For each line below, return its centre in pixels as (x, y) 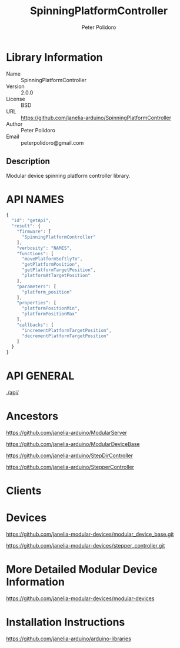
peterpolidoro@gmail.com (52, 142)
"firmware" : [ (34, 232)
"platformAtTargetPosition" (56, 276)
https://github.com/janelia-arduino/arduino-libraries (69, 639)
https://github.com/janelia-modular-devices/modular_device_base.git (90, 534)
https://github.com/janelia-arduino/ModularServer (67, 433)
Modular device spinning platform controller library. (68, 175)
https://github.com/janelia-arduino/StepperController (70, 467)
